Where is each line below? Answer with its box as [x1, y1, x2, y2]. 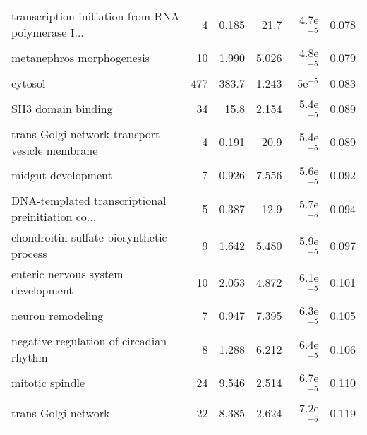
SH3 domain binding [11, 100, 113, 117]
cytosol [11, 74, 46, 91]
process [11, 245, 47, 262]
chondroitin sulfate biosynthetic [11, 229, 167, 246]
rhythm [11, 349, 48, 366]
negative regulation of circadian [11, 333, 167, 350]
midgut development [11, 167, 112, 184]
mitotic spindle [11, 374, 85, 391]
